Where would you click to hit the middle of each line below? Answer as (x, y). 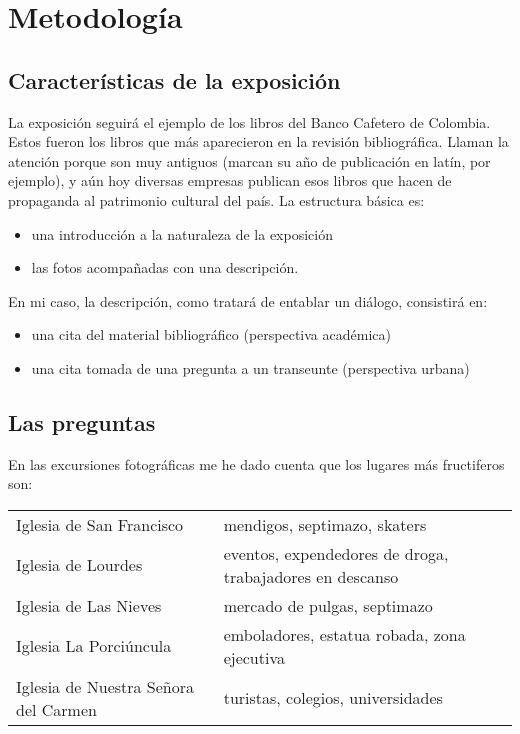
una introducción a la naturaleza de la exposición (182, 233)
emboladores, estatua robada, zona (344, 634)
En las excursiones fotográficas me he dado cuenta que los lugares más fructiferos (256, 463)
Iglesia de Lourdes (79, 565)
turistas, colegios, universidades (333, 698)
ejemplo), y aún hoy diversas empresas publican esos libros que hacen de (230, 180)
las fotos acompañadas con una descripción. (165, 267)
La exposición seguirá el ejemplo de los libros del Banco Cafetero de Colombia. (249, 121)
